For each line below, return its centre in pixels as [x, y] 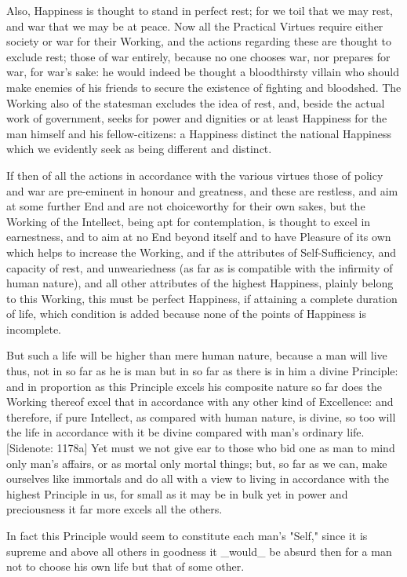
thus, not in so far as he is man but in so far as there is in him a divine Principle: [202, 371]
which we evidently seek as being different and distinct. [139, 149]
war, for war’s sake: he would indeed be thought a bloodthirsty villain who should [203, 72]
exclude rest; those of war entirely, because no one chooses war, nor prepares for [198, 56]
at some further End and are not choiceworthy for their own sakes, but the [186, 206]
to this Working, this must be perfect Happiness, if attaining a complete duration [202, 298]
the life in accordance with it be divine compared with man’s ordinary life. [185, 432]
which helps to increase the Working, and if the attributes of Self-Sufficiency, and [201, 252]
